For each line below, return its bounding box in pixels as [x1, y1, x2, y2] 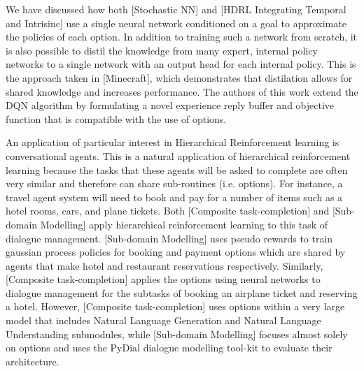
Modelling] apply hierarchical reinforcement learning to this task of [40, 217, 328, 231]
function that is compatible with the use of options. [6, 111, 227, 126]
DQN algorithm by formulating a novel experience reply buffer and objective [6, 98, 335, 112]
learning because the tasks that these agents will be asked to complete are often [6, 162, 348, 177]
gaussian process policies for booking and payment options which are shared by [6, 245, 346, 259]
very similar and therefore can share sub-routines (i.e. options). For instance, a [6, 176, 343, 191]
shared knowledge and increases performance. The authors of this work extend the [6, 84, 358, 99]
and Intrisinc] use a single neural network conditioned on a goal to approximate [6, 15, 346, 30]
